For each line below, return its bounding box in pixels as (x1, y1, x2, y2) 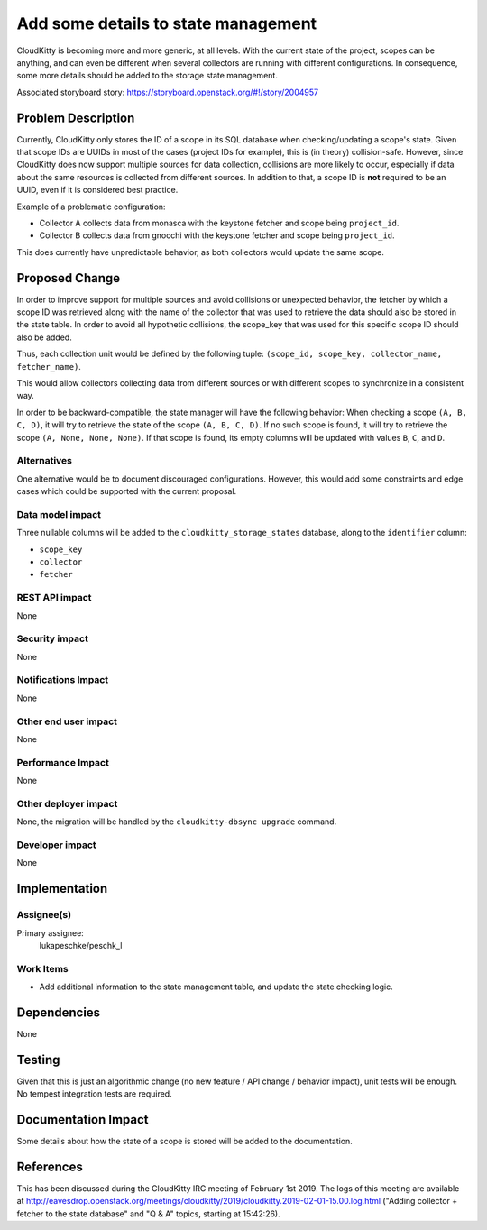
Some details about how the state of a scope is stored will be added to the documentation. (16, 1136, 354, 1147)
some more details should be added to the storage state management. (16, 70, 279, 81)
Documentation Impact (16, 1112, 149, 1127)
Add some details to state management (16, 14, 317, 33)
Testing (16, 1051, 60, 1068)
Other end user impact (16, 715, 117, 728)
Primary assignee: (16, 927, 85, 938)
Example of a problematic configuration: (16, 201, 166, 212)
